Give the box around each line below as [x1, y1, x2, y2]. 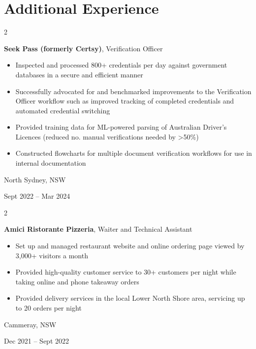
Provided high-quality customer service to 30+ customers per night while [15, 267, 236, 277]
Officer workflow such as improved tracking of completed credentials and [15, 96, 234, 106]
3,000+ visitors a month [15, 250, 88, 260]
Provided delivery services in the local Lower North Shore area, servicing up [15, 293, 245, 303]
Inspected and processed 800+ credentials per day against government [15, 60, 227, 70]
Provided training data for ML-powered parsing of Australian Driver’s [15, 122, 227, 132]
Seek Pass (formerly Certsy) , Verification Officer [4, 43, 163, 53]
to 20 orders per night [15, 303, 82, 313]
